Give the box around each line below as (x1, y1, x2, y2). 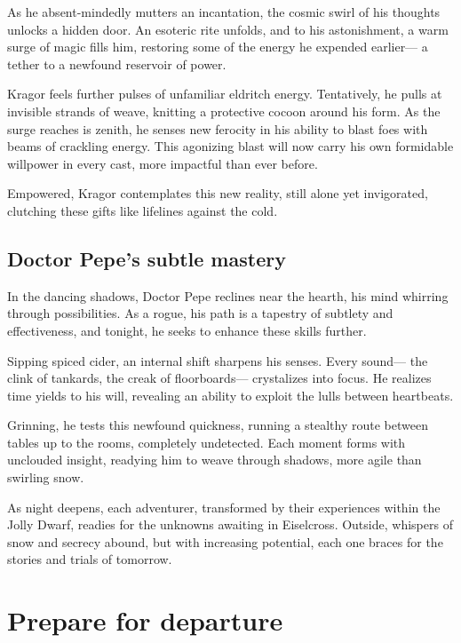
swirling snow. (7, 468, 84, 487)
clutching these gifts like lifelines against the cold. (7, 201, 278, 219)
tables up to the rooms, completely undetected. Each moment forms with (7, 433, 406, 451)
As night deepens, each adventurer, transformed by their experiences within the (7, 497, 441, 516)
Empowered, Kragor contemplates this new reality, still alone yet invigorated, (7, 184, 428, 202)
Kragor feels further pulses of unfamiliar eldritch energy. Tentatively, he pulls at (7, 84, 442, 103)
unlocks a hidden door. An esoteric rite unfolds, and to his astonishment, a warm (7, 20, 449, 38)
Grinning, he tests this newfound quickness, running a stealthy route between (7, 416, 428, 434)
